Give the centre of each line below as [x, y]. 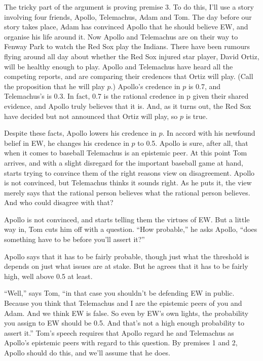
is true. [197, 116]
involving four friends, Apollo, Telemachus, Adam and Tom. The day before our [128, 16]
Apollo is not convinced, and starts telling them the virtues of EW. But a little [127, 219]
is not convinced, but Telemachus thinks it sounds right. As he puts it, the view [128, 183]
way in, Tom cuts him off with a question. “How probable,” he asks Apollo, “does [131, 229]
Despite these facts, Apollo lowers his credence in [80, 133]
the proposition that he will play [54, 86]
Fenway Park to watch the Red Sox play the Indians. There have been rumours [127, 46]
